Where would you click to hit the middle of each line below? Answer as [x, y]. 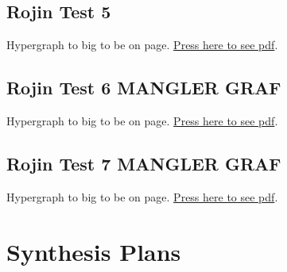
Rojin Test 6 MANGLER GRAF [144, 88]
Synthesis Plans [94, 251]
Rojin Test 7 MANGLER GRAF [144, 163]
